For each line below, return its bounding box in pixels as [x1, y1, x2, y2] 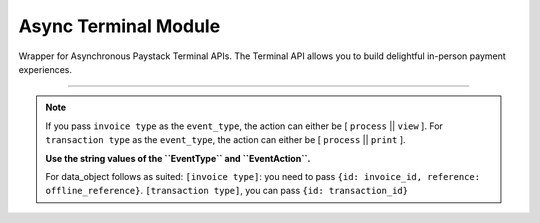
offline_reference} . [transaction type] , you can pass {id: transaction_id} [45, 185, 409, 197]
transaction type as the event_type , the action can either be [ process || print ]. [45, 134, 406, 146]
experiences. [18, 63, 73, 75]
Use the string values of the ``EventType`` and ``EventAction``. [45, 152, 311, 164]
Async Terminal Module [18, 15, 221, 37]
